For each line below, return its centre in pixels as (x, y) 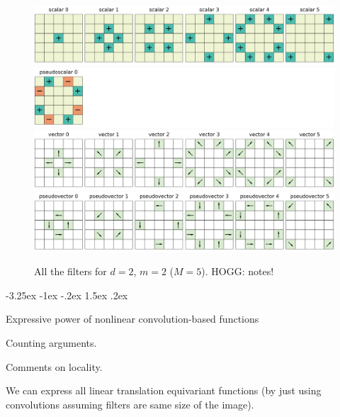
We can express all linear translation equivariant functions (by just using (164, 390)
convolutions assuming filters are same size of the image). (130, 404)
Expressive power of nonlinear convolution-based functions (132, 319)
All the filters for (70, 271)
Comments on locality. (54, 366)
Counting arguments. (51, 343)
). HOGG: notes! (238, 271)
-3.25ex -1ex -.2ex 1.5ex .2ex (67, 295)
